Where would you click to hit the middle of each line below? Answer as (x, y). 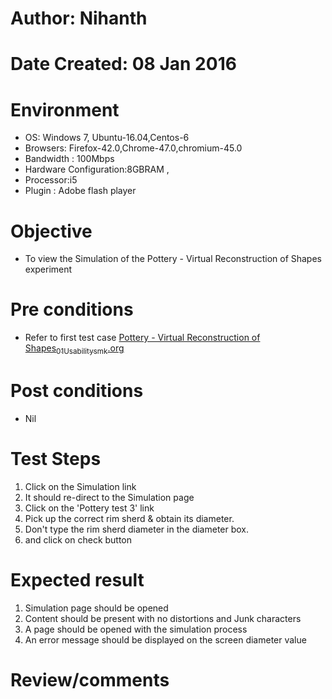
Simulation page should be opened (96, 608)
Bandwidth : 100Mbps (69, 159)
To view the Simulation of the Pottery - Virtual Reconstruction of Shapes (173, 259)
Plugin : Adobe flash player (80, 191)
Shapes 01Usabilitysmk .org (74, 349)
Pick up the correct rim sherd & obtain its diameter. (129, 518)
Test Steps (56, 459)
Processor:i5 (51, 180)
